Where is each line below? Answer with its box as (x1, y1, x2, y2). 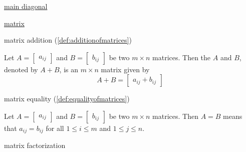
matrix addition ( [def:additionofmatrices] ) (4, 35, 132, 45)
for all (46, 122, 64, 133)
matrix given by (101, 64, 150, 74)
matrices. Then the (152, 52, 211, 62)
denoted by (4, 64, 38, 74)
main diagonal (4, 1, 48, 11)
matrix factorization (4, 140, 66, 150)
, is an (59, 64, 79, 74)
